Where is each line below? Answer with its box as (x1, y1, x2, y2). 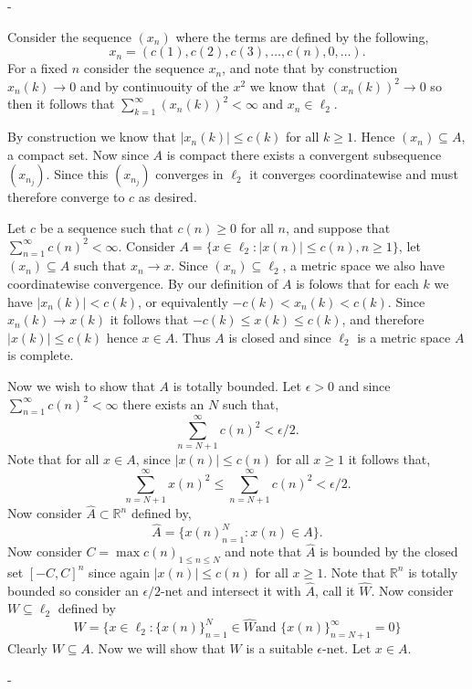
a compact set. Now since (7, 144, 149, 164)
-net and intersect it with (161, 580, 301, 599)
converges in (155, 164, 224, 184)
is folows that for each (296, 273, 419, 292)
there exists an (122, 394, 205, 413)
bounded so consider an (7, 580, 139, 599)
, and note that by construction (222, 58, 398, 78)
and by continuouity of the (79, 76, 229, 95)
